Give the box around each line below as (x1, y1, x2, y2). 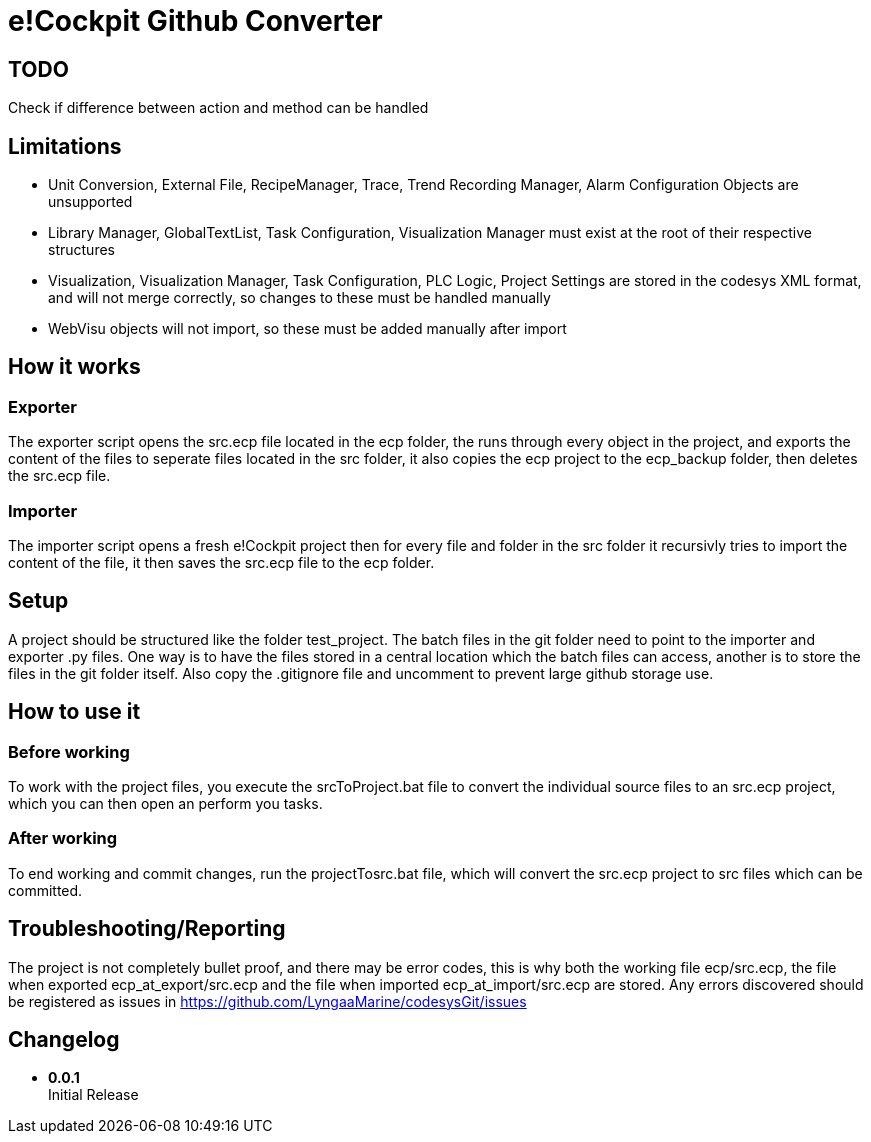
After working (8, 828, 118, 849)
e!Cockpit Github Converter (8, 4, 383, 38)
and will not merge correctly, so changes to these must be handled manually (48, 289, 551, 307)
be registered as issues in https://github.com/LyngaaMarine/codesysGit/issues (8, 992, 527, 1010)
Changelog (8, 1027, 120, 1053)
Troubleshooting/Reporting (8, 916, 286, 942)
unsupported (48, 193, 133, 211)
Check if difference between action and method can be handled (8, 99, 429, 117)
